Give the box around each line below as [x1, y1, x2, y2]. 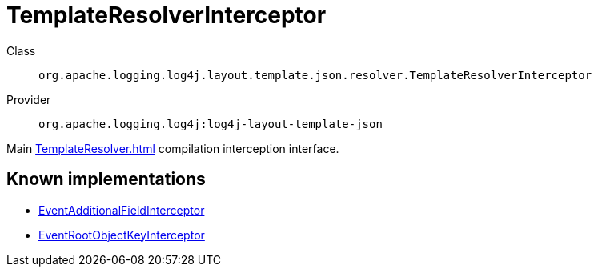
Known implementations [6, 169, 206, 190]
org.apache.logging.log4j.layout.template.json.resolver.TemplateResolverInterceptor [38, 68, 592, 82]
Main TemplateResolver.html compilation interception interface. [6, 141, 339, 155]
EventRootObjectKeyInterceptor [38, 227, 205, 242]
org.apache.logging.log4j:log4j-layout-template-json [38, 117, 383, 130]
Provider [6, 92, 51, 106]
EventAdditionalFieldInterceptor [38, 203, 205, 217]
